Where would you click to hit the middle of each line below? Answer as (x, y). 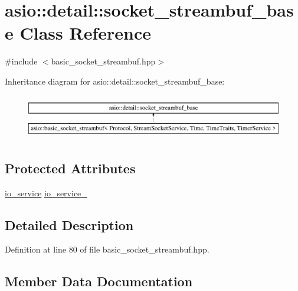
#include (21, 61)
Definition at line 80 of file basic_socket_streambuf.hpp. (107, 249)
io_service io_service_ (46, 193)
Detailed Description (69, 224)
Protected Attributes (70, 168)
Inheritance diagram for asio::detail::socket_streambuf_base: (115, 81)
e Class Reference (78, 33)
